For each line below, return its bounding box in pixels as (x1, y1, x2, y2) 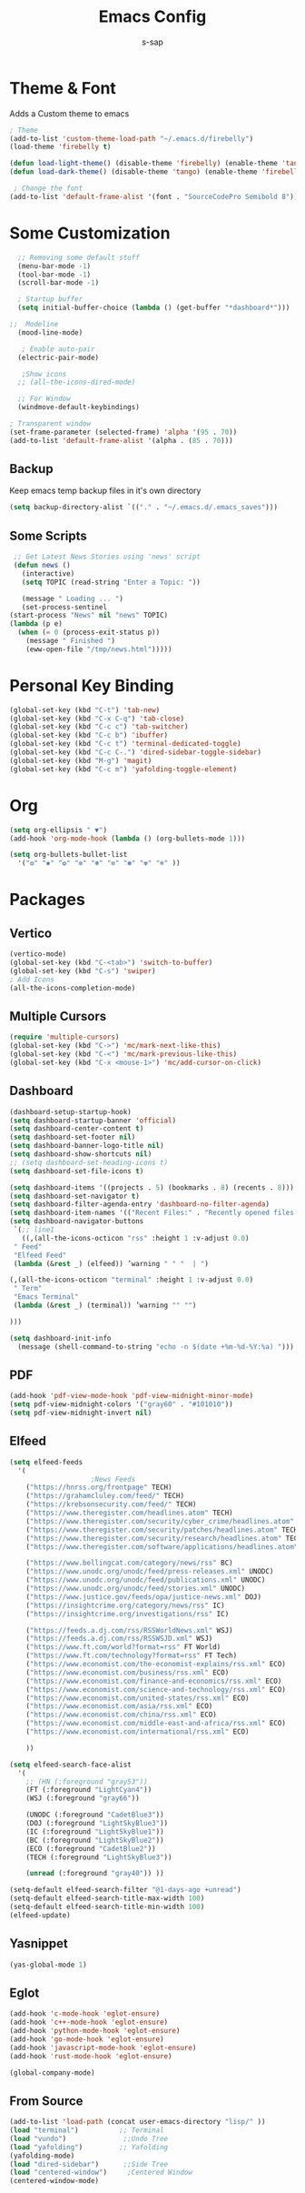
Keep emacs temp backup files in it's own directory (9, 485, 202, 497)
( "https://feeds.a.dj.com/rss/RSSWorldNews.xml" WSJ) (25, 1625, 233, 1635)
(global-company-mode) (9, 2067, 95, 2077)
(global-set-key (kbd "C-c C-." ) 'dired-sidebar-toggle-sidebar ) (9, 748, 261, 757)
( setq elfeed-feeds (9, 1457, 84, 1466)
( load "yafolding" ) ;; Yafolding (9, 2142, 169, 2152)
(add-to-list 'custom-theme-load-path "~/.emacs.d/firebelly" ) (9, 134, 254, 143)
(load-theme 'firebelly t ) (9, 143, 112, 152)
